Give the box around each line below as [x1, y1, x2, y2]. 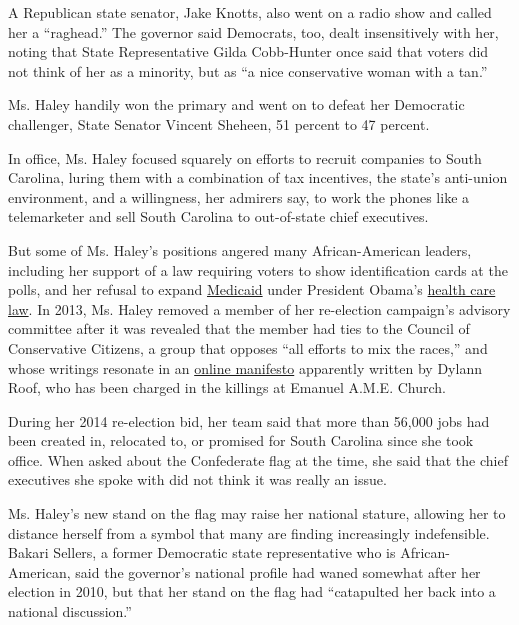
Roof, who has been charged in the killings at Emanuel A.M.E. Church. [8, 377, 446, 398]
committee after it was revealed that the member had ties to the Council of [8, 318, 470, 339]
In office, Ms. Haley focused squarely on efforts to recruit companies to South [8, 147, 482, 168]
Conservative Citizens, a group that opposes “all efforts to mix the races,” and [8, 337, 488, 358]
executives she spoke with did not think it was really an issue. [8, 469, 387, 490]
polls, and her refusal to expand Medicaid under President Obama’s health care [8, 279, 496, 300]
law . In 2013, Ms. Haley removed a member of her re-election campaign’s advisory [8, 298, 511, 319]
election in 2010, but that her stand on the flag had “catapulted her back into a [8, 581, 496, 602]
